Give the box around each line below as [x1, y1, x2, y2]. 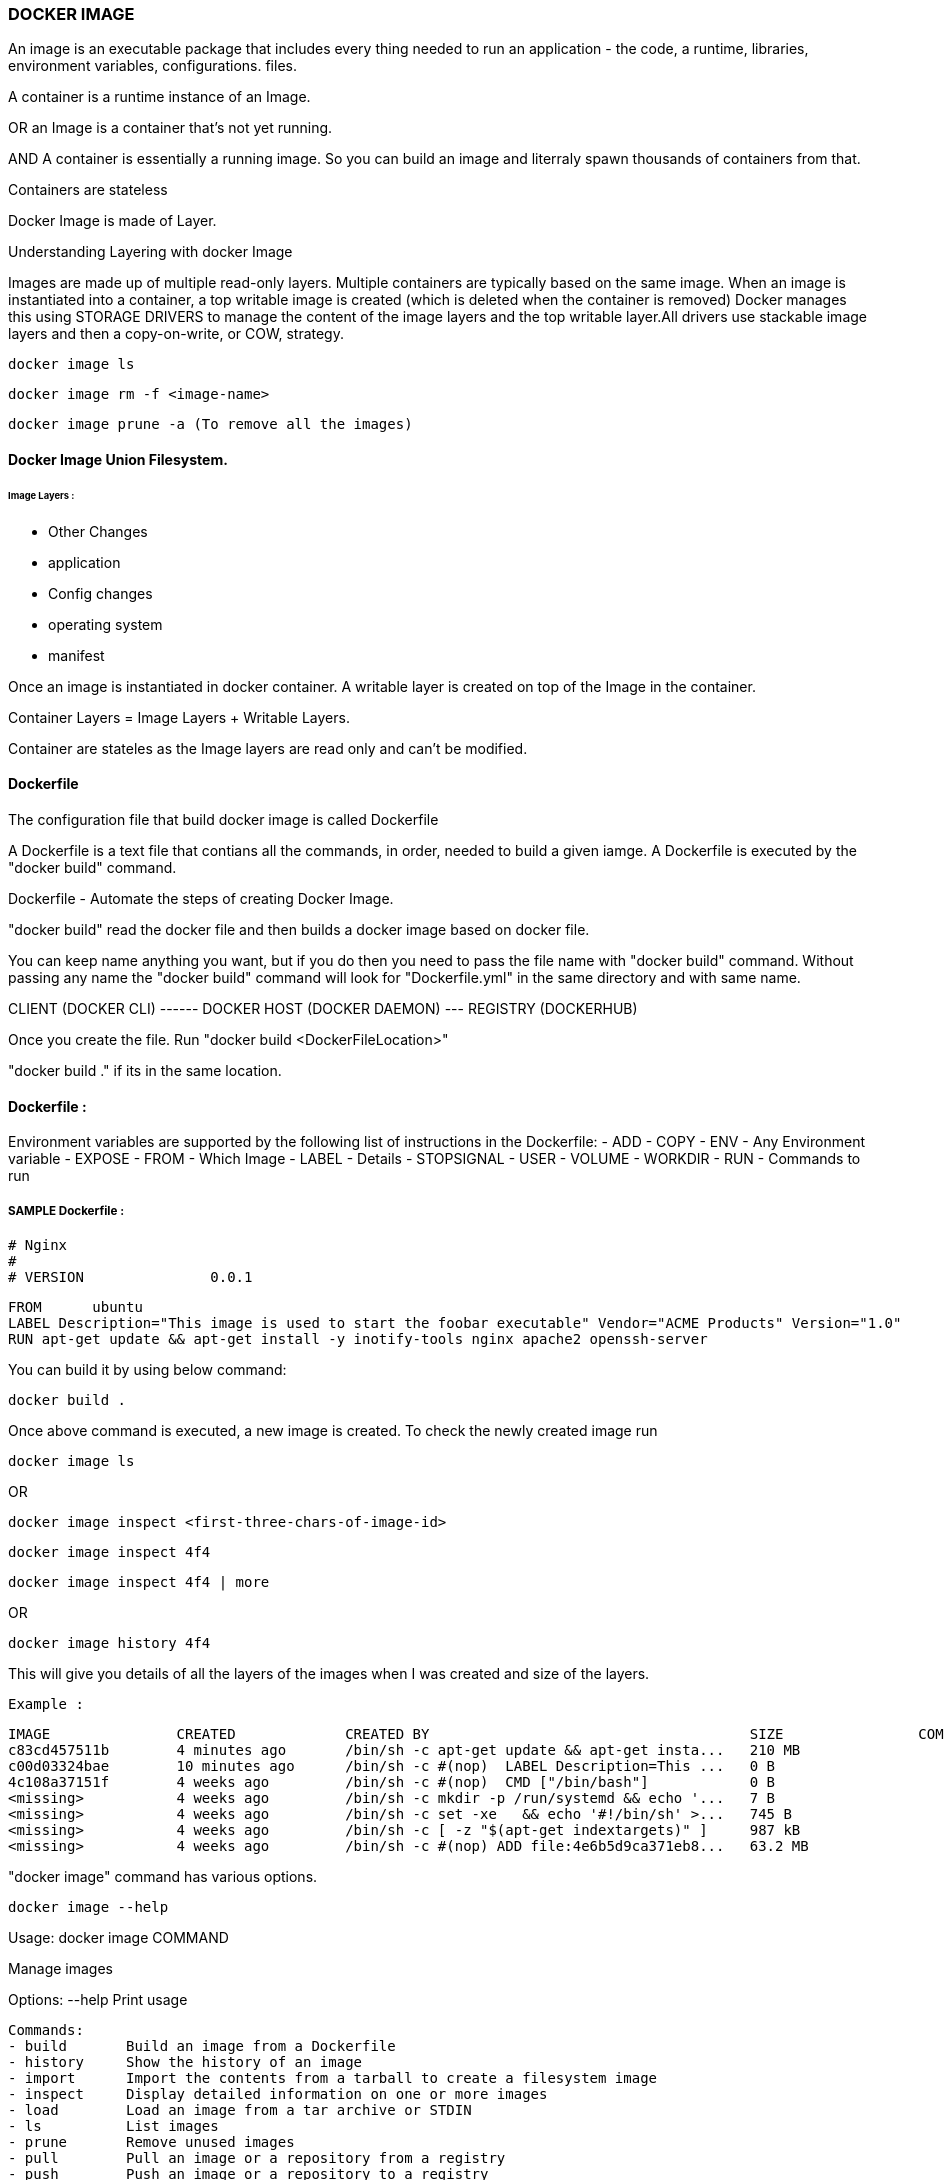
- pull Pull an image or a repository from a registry [8, 2149, 506, 2166]
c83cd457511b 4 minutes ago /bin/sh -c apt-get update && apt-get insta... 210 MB [8, 1741, 801, 1758]
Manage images [8, 1959, 113, 1977]
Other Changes [48, 522, 148, 540]
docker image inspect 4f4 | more [8, 1573, 270, 1590]
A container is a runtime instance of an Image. [8, 88, 311, 106]
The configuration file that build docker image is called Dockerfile [8, 810, 439, 828]
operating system [48, 615, 163, 633]
